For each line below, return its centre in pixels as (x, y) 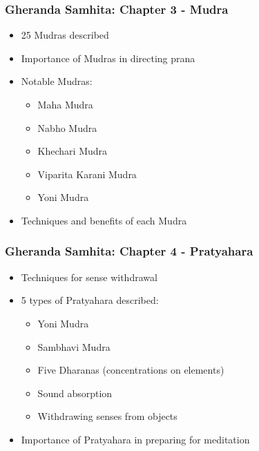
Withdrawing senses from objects (107, 416)
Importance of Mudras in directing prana (108, 58)
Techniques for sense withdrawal (89, 277)
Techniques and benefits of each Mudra (104, 220)
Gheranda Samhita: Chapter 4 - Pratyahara (129, 251)
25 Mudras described (65, 35)
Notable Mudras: (57, 81)
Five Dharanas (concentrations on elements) (131, 370)
